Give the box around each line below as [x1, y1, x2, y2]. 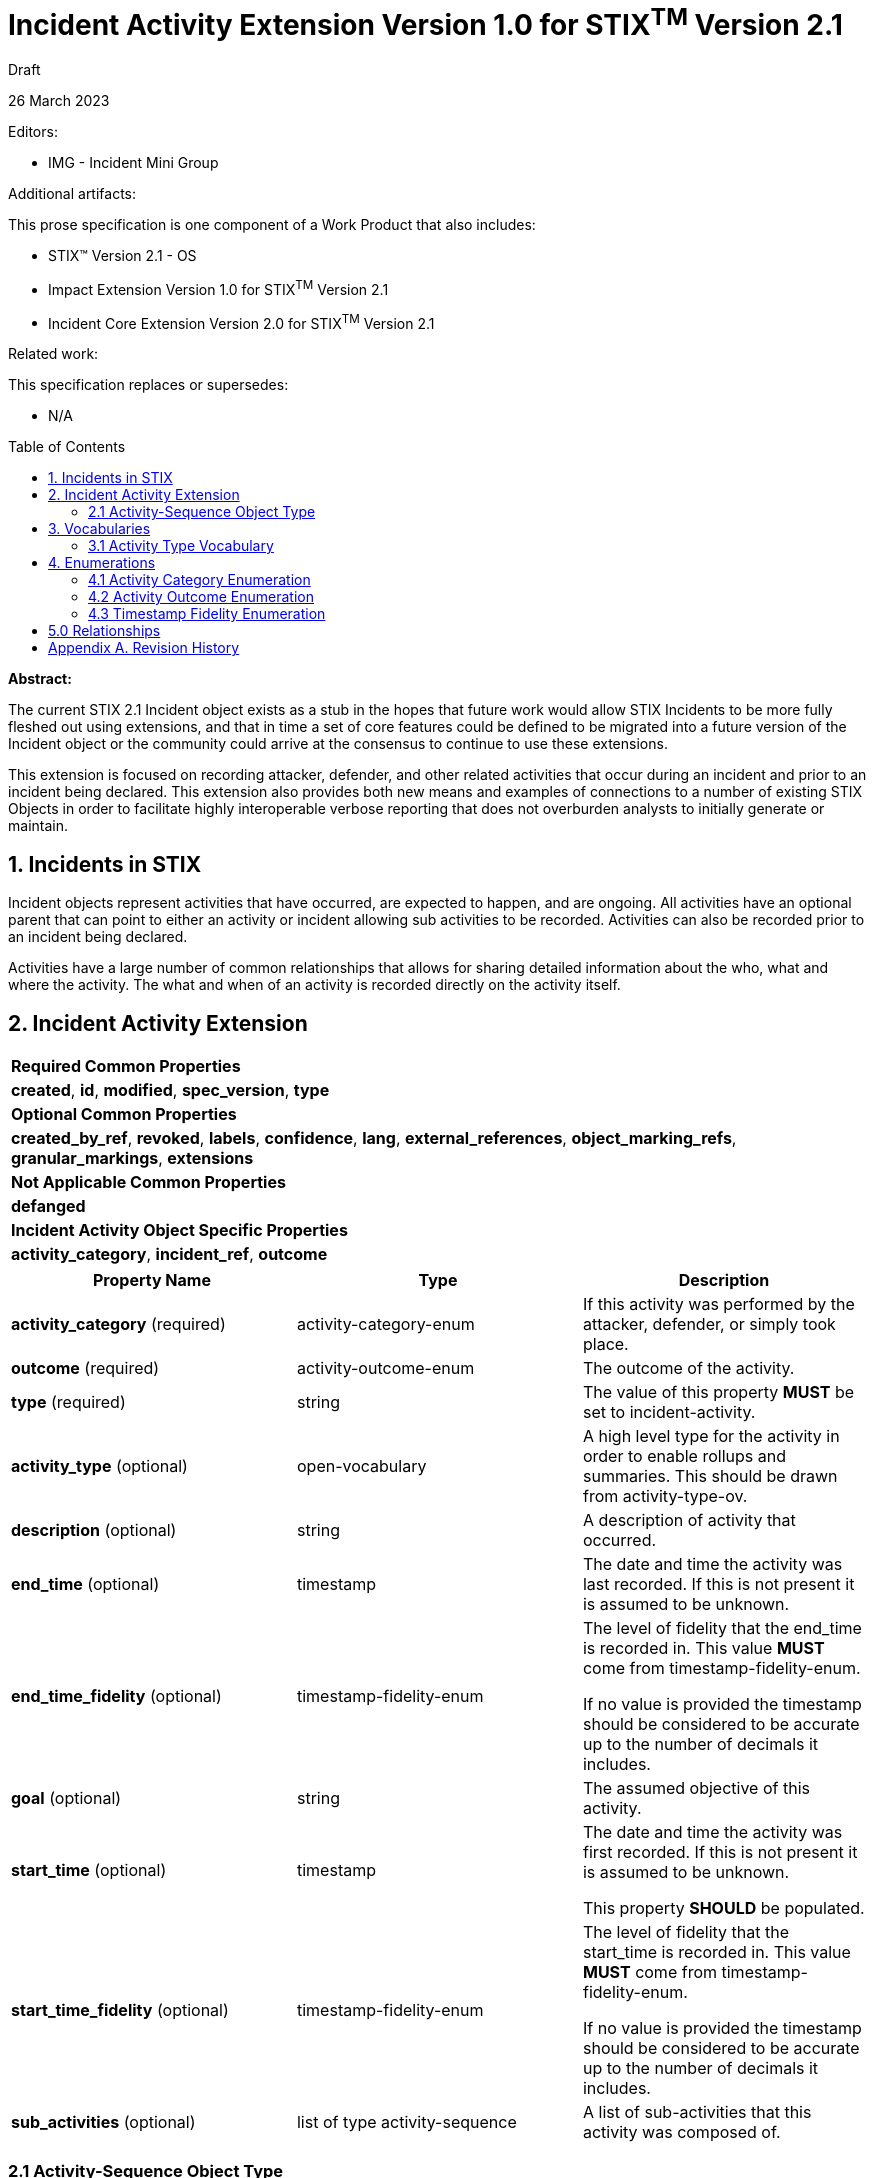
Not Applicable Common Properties [11, 1172, 286, 1193]
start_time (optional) [11, 1860, 167, 1881]
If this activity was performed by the [582, 1294, 855, 1315]
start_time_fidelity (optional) [11, 2000, 229, 2021]
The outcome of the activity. [582, 1358, 795, 1379]
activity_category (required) [11, 1314, 226, 1335]
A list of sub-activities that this [582, 2102, 812, 2123]
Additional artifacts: [8, 185, 137, 203]
